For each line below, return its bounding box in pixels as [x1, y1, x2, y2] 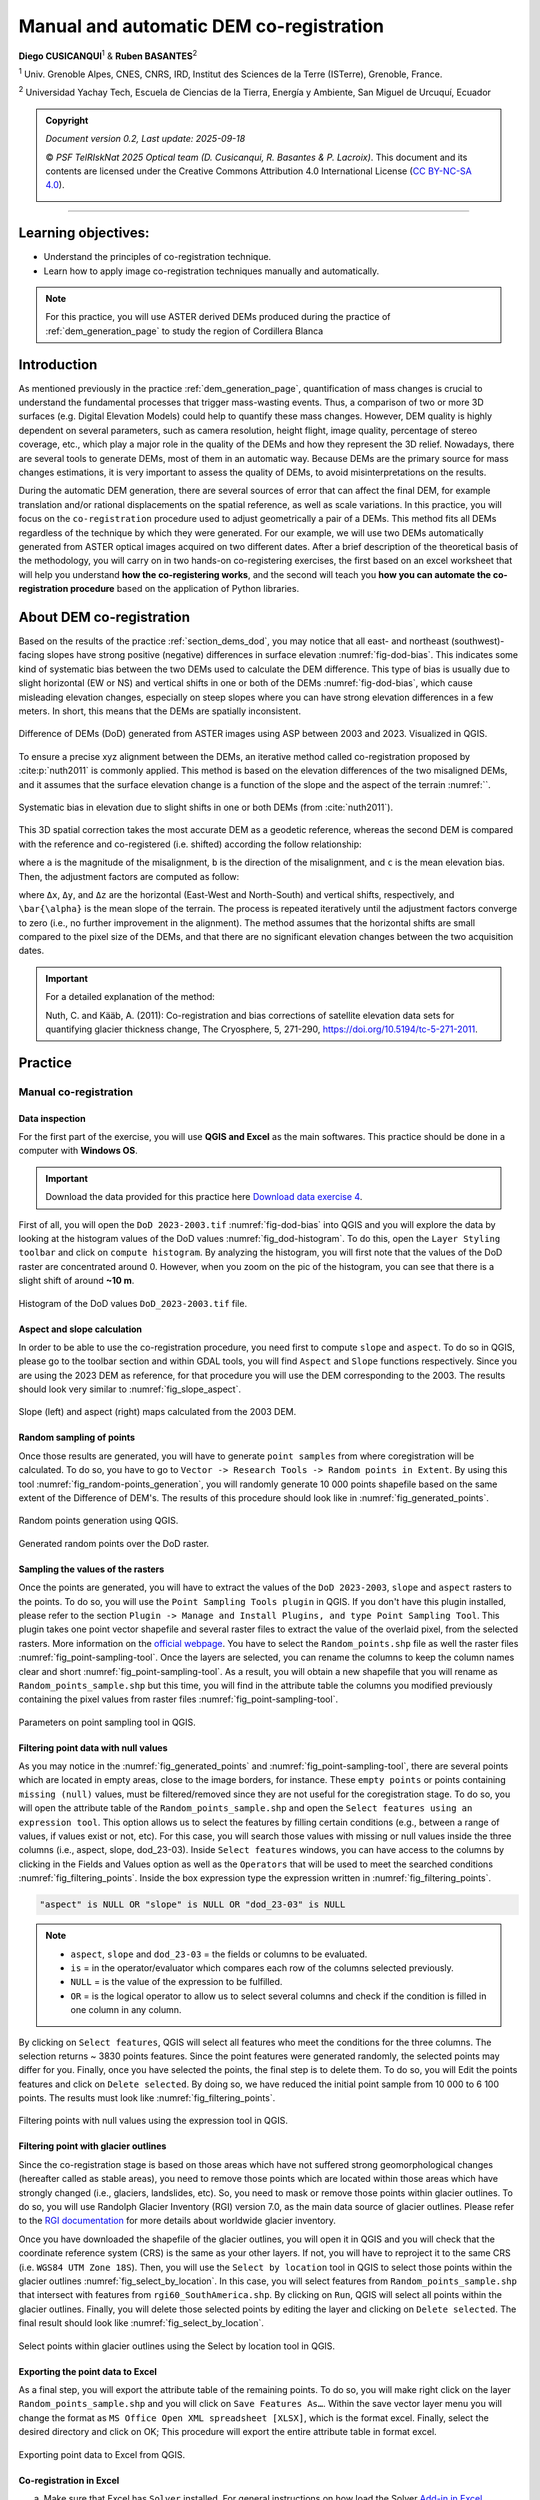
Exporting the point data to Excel [18, 2365, 157, 2377]
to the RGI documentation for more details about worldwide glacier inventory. [18, 2215, 337, 2227]
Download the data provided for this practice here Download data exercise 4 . [45, 1191, 363, 1203]
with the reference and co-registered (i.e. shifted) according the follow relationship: [18, 838, 362, 850]
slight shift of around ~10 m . [18, 1275, 135, 1287]
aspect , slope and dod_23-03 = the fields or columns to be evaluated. [70, 1948, 368, 1960]
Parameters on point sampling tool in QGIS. [18, 1716, 197, 1728]
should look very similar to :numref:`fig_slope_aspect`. [18, 1383, 242, 1395]
